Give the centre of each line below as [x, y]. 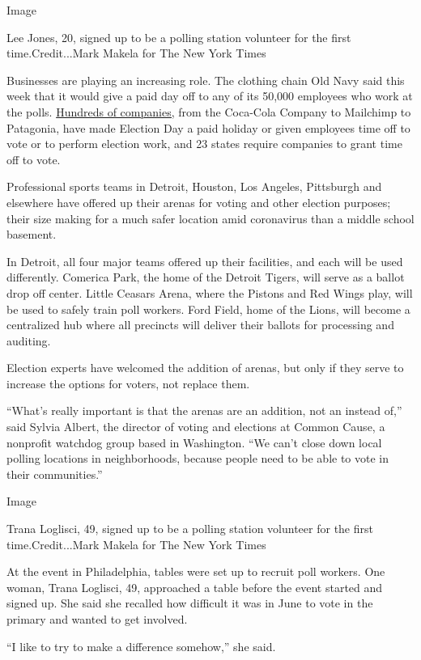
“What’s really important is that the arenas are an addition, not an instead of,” [204, 410]
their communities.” [55, 474]
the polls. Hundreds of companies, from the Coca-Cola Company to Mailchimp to [209, 111]
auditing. [29, 340]
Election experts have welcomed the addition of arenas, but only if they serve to [205, 368]
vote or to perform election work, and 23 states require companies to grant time [204, 144]
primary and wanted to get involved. [97, 619]
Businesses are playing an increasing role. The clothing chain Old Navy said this [206, 80]
